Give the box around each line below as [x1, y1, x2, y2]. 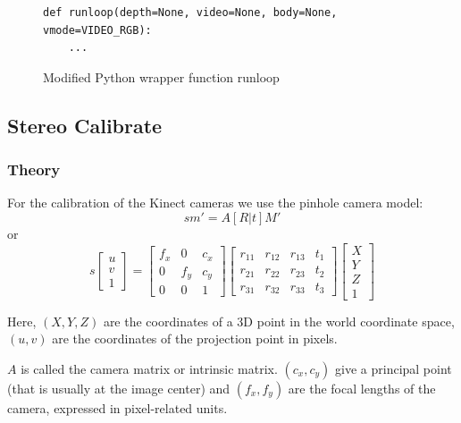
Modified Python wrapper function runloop [43, 67, 280, 86]
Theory [7, 158, 61, 181]
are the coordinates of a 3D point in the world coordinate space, [103, 311, 455, 330]
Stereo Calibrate [7, 111, 163, 139]
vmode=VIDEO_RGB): [43, 23, 152, 37]
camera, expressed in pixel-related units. [7, 398, 228, 417]
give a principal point [335, 359, 452, 377]
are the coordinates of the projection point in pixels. [52, 329, 338, 348]
